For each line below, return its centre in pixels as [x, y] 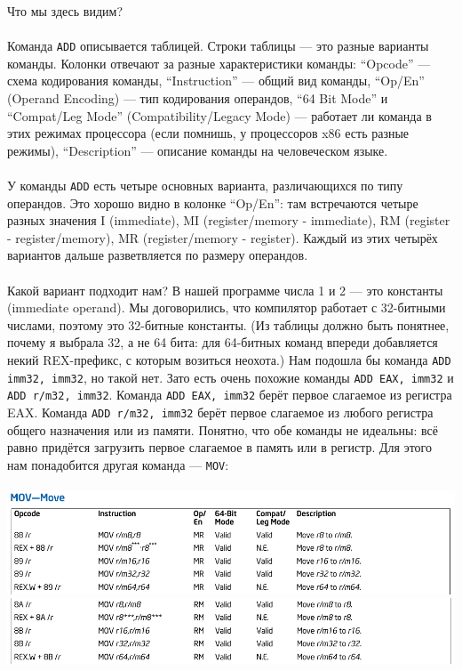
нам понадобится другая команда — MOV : [118, 464]
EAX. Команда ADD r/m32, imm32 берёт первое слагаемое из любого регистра [220, 412]
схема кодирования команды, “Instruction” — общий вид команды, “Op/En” [216, 81]
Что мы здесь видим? [65, 11]
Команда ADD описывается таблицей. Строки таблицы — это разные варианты [218, 46]
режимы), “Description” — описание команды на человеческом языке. [198, 150]
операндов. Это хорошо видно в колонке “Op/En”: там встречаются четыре [213, 202]
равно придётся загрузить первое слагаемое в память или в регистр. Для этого [219, 447]
